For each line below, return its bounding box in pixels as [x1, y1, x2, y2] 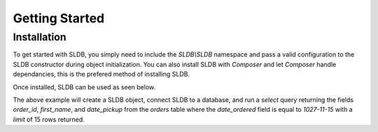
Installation [13, 31, 66, 43]
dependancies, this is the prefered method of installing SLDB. [13, 70, 190, 78]
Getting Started [13, 10, 105, 26]
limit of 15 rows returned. [13, 115, 85, 124]
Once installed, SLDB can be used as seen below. [13, 82, 156, 91]
